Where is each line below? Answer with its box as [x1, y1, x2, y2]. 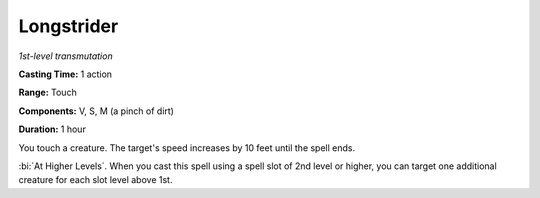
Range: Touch [18, 86, 77, 99]
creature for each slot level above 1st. [18, 174, 173, 186]
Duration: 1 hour [18, 123, 87, 135]
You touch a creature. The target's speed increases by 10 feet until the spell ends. [18, 141, 356, 154]
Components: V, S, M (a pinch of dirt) [18, 105, 175, 117]
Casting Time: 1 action [18, 68, 113, 80]
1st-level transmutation [18, 50, 114, 62]
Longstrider [18, 15, 119, 37]
